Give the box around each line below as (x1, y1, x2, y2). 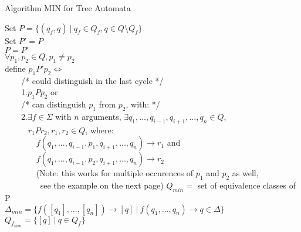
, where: (85, 123, 114, 136)
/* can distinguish (21, 98, 86, 110)
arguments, (82, 110, 121, 122)
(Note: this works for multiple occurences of (36, 167, 194, 179)
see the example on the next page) (40, 179, 164, 191)
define (5, 62, 26, 74)
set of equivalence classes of (197, 179, 296, 191)
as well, (232, 167, 259, 179)
